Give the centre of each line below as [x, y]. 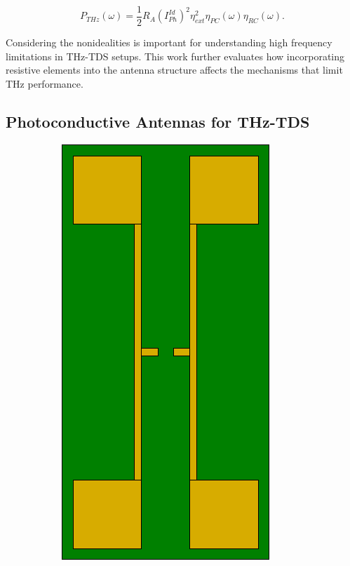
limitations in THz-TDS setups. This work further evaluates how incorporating [175, 56]
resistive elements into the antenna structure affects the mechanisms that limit [174, 70]
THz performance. [45, 83]
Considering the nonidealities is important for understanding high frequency [169, 42]
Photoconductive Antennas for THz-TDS [158, 121]
